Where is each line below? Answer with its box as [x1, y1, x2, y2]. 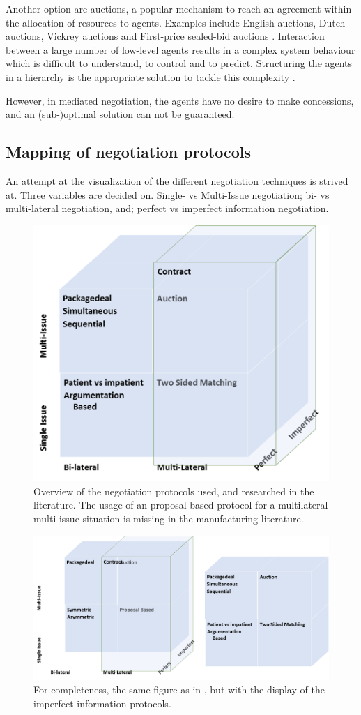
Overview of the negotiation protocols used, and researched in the [33, 483, 314, 498]
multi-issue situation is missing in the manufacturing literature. [33, 511, 304, 525]
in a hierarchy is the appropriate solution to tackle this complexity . [6, 69, 295, 84]
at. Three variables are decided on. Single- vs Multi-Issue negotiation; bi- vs [6, 187, 330, 202]
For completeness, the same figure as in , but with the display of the [33, 682, 325, 697]
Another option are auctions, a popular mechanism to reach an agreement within [6, 1, 352, 15]
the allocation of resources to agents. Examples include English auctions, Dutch [6, 15, 346, 29]
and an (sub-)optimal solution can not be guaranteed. [6, 107, 235, 121]
